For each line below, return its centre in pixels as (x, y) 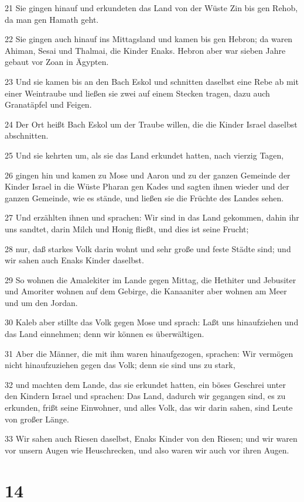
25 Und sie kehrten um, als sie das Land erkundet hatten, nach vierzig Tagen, (144, 155)
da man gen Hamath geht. (52, 19)
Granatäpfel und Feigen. (48, 104)
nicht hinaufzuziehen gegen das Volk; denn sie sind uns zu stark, (120, 365)
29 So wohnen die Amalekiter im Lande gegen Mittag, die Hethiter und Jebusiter (151, 279)
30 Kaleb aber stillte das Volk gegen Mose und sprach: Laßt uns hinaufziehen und (152, 322)
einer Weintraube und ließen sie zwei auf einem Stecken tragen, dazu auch (137, 93)
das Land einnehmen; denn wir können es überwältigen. (105, 334)
